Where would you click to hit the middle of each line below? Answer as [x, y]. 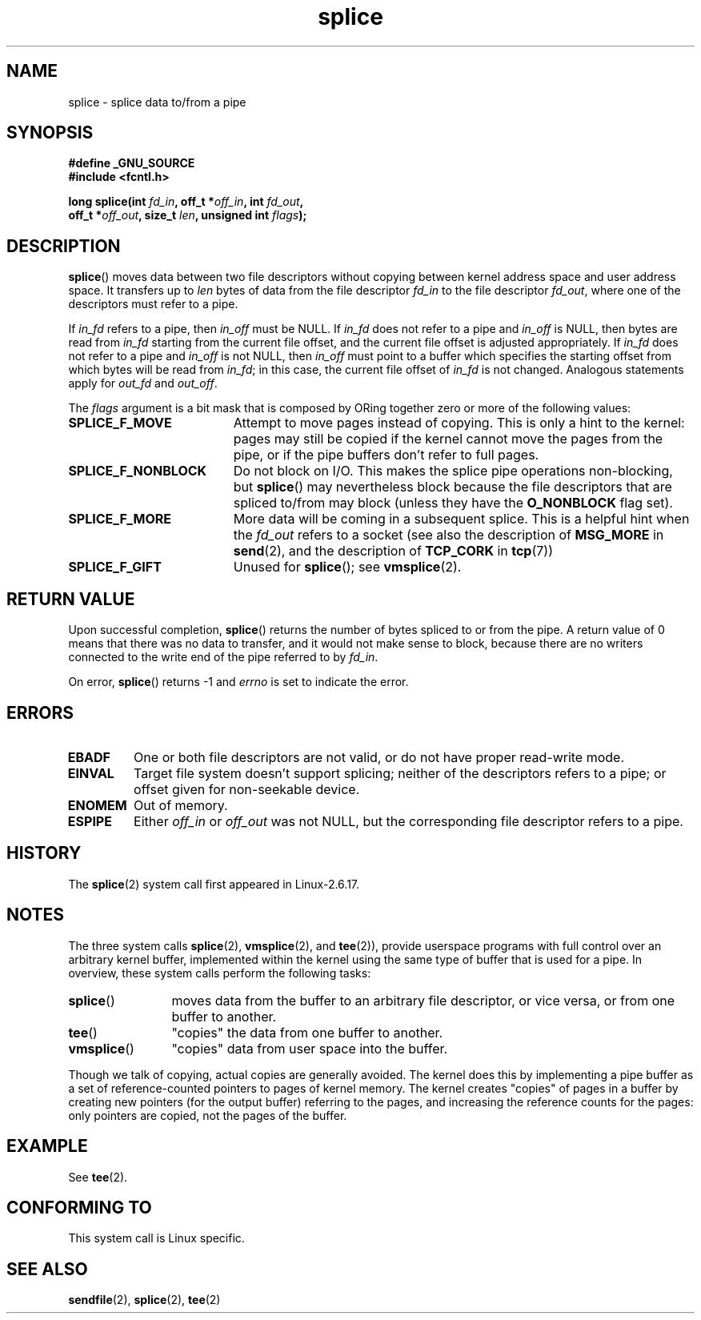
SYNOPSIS [50, 133]
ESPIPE [90, 821]
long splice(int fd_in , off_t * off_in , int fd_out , [186, 202]
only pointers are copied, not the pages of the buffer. [208, 1115]
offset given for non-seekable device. [247, 789]
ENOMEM [97, 805]
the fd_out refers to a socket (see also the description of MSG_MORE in [449, 535]
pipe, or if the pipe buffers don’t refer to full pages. [386, 455]
